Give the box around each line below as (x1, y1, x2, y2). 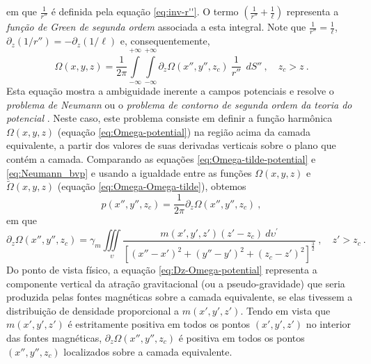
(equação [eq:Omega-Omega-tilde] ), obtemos (57, 179, 246, 193)
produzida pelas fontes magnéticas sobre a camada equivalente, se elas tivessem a (6, 290, 353, 304)
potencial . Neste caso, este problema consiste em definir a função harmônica (6, 111, 333, 125)
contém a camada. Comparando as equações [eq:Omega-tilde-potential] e (6, 152, 316, 166)
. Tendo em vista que (240, 303, 331, 317)
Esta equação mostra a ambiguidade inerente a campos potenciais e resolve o (6, 84, 334, 98)
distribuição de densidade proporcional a (6, 303, 180, 317)
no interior (306, 317, 352, 331)
